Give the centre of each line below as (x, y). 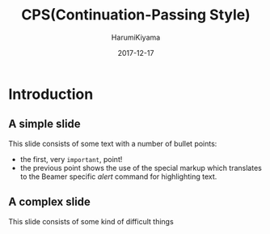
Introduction (51, 94)
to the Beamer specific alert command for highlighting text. (118, 177)
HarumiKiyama (136, 37)
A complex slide (50, 202)
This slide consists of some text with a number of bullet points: (113, 143)
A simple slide (44, 124)
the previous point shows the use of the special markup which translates (141, 168)
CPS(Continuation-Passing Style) (136, 15)
